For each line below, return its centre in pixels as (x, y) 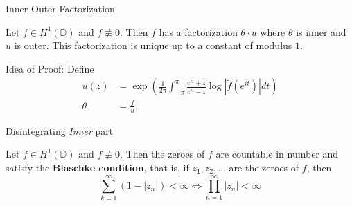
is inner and (321, 31)
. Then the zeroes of (162, 154)
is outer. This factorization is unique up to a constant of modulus (153, 45)
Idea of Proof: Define (50, 68)
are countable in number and (277, 154)
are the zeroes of (264, 167)
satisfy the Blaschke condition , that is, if (97, 167)
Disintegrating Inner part (60, 130)
